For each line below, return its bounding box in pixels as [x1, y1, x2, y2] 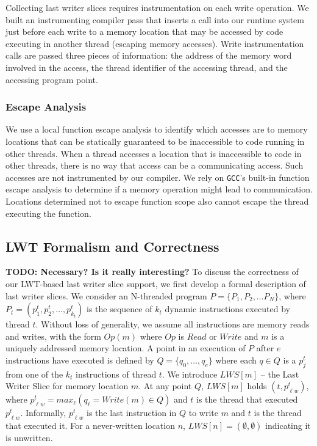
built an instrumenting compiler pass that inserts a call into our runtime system [5, 13, 304, 26]
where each [215, 353, 257, 366]
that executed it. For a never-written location [5, 419, 175, 432]
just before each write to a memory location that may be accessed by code [5, 25, 283, 38]
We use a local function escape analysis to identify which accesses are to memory [5, 123, 308, 136]
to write [188, 406, 218, 419]
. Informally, [20, 406, 66, 419]
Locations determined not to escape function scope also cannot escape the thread [5, 195, 309, 207]
